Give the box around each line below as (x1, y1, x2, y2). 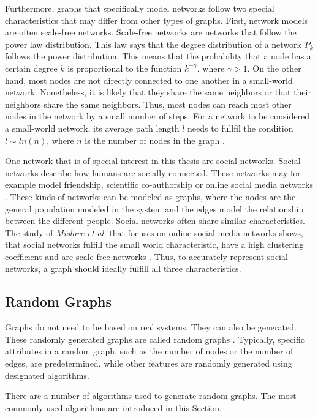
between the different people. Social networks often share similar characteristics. (5, 214, 305, 227)
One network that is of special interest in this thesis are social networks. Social (5, 154, 301, 167)
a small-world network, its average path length (5, 121, 180, 134)
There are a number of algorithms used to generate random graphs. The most (5, 389, 297, 402)
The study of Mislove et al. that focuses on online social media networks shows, (5, 226, 303, 239)
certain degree (5, 61, 58, 74)
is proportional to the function (67, 61, 182, 74)
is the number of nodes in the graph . (85, 133, 225, 146)
